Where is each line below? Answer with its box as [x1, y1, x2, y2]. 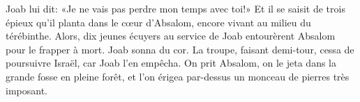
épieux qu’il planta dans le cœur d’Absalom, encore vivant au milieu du [6, 15, 311, 29]
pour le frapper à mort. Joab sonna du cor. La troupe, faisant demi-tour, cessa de [6, 42, 354, 56]
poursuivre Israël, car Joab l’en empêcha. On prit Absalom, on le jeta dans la [6, 56, 336, 70]
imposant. [6, 83, 47, 97]
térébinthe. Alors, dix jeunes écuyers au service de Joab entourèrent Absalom [6, 28, 336, 43]
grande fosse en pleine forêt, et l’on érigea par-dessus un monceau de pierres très [6, 69, 350, 83]
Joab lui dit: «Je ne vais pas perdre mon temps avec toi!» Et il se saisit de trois [6, 1, 345, 15]
